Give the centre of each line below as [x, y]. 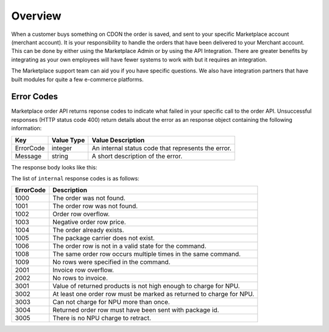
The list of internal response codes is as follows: [75, 178]
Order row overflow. [81, 214]
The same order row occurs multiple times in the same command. [147, 254]
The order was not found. [89, 198]
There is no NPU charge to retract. [102, 318]
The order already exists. [88, 230]
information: [27, 129]
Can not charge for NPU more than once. [111, 302]
